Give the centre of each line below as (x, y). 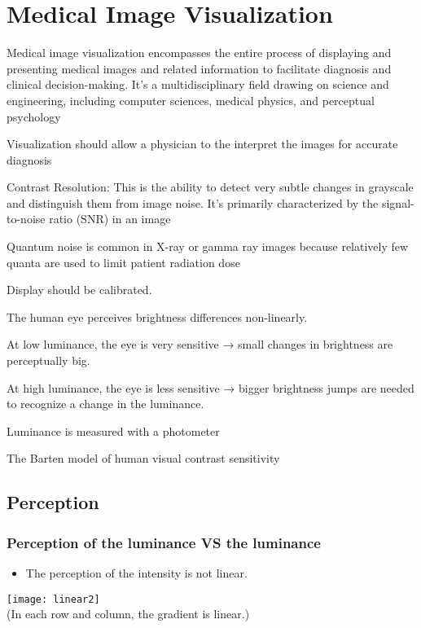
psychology (34, 116)
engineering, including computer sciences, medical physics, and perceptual (191, 100)
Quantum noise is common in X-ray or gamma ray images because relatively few (208, 246)
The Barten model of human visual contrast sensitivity (143, 458)
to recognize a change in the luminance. (105, 404)
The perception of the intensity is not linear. (136, 573)
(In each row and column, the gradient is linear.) (128, 614)
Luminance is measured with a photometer (113, 430)
